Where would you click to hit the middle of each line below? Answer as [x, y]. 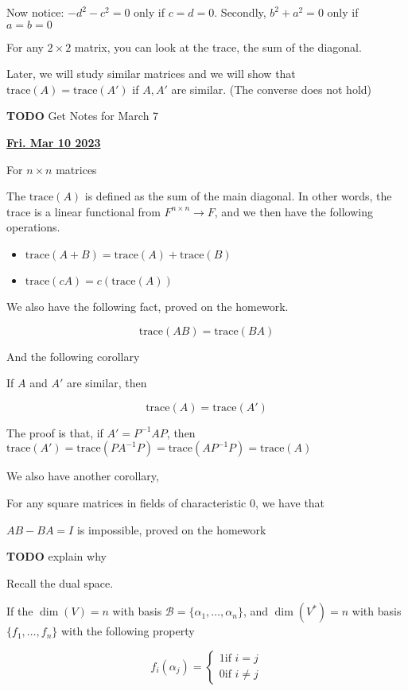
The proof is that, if [55, 432]
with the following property [128, 631]
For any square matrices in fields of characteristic [126, 502]
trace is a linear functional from [84, 211]
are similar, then [107, 383]
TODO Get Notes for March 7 [83, 116]
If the [20, 611]
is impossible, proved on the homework [171, 529]
